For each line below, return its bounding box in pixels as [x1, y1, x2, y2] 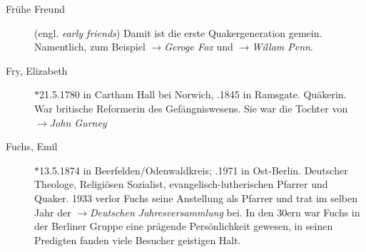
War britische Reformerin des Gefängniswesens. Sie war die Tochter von [34, 100, 348, 115]
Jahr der [34, 204, 71, 219]
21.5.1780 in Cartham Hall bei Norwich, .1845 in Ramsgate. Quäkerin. [39, 87, 347, 102]
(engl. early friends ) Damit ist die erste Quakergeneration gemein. [34, 25, 322, 40]
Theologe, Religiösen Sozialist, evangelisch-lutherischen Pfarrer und [34, 177, 328, 191]
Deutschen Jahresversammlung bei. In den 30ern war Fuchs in [90, 204, 360, 219]
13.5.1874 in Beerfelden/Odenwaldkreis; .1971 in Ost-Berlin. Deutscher [39, 162, 348, 177]
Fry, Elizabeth [6, 63, 68, 78]
